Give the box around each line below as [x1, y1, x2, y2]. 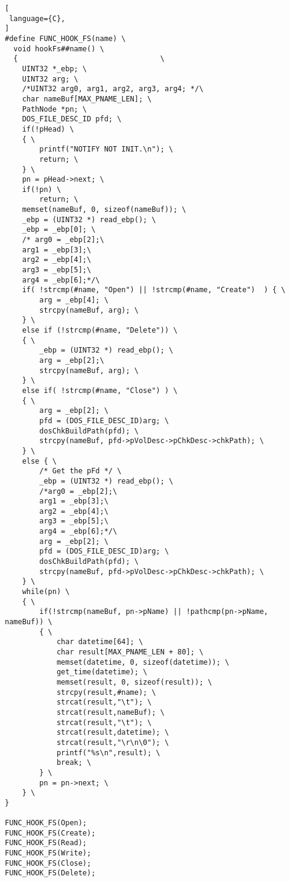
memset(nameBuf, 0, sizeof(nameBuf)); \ [22, 205, 186, 214]
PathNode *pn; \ [22, 104, 87, 113]
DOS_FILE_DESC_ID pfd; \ [22, 115, 122, 124]
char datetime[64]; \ [56, 638, 143, 647]
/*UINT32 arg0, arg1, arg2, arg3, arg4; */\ [22, 85, 204, 94]
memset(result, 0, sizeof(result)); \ [56, 677, 212, 686]
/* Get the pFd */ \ [39, 467, 122, 476]
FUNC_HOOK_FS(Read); [5, 839, 87, 848]
